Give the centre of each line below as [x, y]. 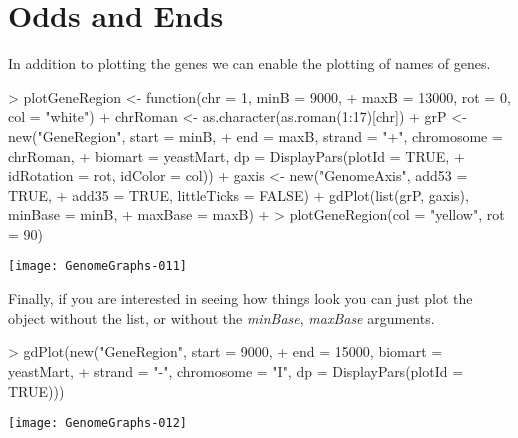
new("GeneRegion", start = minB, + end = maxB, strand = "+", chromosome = [255, 135]
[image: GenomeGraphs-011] [97, 266]
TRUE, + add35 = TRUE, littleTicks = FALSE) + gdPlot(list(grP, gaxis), [238, 194]
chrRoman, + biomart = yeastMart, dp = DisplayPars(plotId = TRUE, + [236, 155]
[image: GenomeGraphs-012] [97, 423]
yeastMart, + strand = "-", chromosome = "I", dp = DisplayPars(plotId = [236, 370]
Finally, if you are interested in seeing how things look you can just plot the [240, 298]
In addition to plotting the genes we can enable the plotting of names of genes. [249, 63]
